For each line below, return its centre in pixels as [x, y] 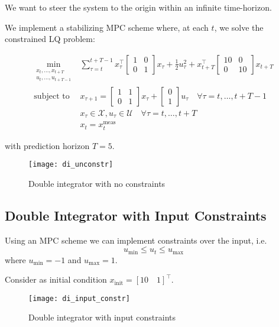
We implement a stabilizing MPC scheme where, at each [107, 27]
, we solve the [239, 27]
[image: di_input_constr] [79, 298]
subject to [52, 96]
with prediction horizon [47, 145]
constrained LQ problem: [50, 39]
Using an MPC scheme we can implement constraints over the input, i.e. [136, 240]
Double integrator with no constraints [97, 183]
